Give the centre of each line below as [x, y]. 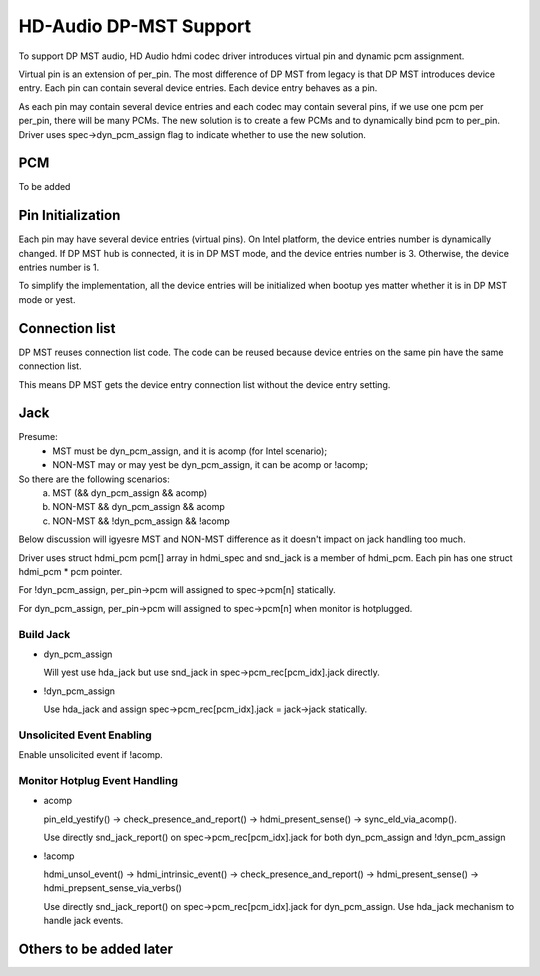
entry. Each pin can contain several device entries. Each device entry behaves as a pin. [198, 88]
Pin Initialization [69, 215]
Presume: [38, 437]
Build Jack [44, 634]
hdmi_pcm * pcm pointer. [70, 571]
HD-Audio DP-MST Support [135, 26]
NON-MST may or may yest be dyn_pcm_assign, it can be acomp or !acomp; [210, 465]
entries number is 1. [59, 267]
